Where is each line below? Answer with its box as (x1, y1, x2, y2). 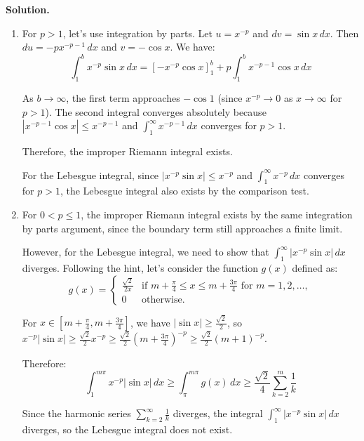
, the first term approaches (66, 91, 180, 105)
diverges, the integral (173, 406, 263, 421)
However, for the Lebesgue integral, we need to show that (22, 244, 269, 259)
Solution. (6, 2, 50, 16)
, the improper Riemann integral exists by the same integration (81, 207, 353, 222)
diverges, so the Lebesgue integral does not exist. (22, 422, 233, 437)
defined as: (292, 261, 338, 275)
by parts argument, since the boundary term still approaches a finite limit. (22, 220, 343, 235)
